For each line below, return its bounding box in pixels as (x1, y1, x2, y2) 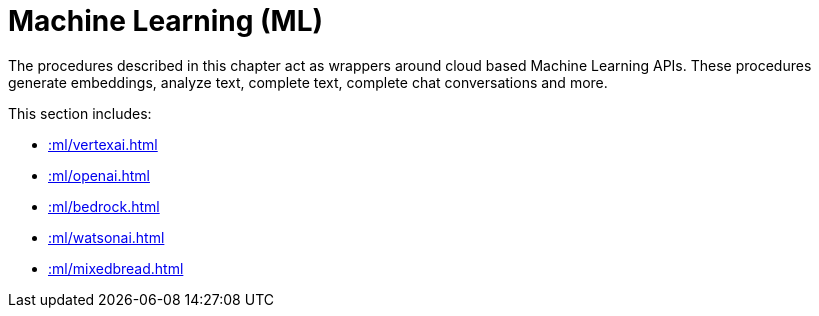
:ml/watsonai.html (48, 228, 165, 246)
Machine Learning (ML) (8, 4, 324, 38)
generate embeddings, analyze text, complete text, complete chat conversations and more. (8, 73, 608, 91)
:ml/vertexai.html (48, 135, 158, 153)
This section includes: (8, 104, 152, 122)
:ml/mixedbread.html (48, 259, 184, 277)
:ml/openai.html (48, 166, 150, 184)
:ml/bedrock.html (48, 197, 160, 215)
